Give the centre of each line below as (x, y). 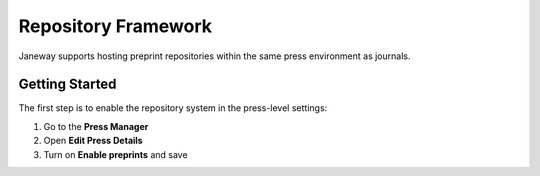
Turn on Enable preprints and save (116, 154)
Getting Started (67, 84)
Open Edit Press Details (93, 141)
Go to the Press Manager (96, 126)
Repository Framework (115, 26)
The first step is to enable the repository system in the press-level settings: (173, 108)
